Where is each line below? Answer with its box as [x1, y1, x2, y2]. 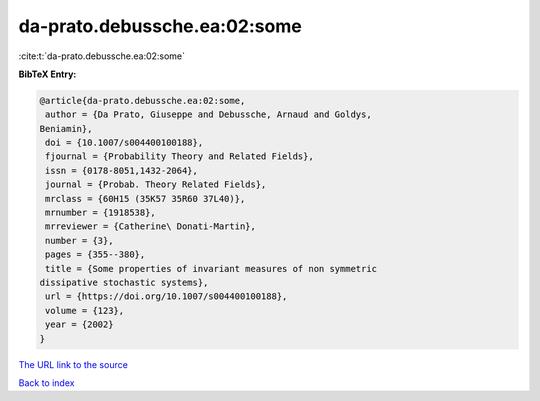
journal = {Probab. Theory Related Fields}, [45, 179, 267, 190]
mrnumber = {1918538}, [45, 207, 157, 219]
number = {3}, [45, 235, 114, 246]
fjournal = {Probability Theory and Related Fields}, [45, 151, 314, 162]
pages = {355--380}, [45, 249, 146, 260]
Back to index [18, 376, 75, 389]
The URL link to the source [18, 358, 129, 370]
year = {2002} [45, 319, 114, 330]
